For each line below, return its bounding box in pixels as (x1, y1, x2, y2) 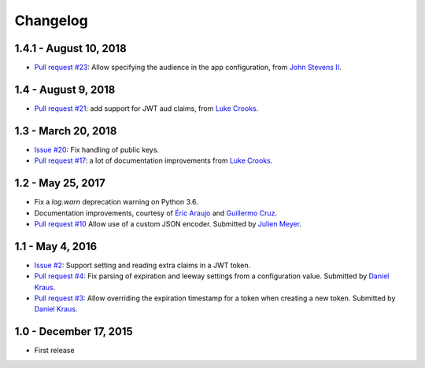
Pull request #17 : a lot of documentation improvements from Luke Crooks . (34, 156, 273, 165)
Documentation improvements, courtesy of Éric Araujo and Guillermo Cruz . (34, 208, 277, 218)
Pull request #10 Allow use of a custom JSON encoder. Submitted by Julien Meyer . (34, 219, 302, 228)
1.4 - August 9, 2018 (14, 83, 116, 96)
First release (34, 346, 75, 355)
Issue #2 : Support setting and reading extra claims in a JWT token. (34, 260, 251, 270)
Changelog (14, 12, 88, 29)
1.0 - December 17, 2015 (14, 325, 133, 338)
